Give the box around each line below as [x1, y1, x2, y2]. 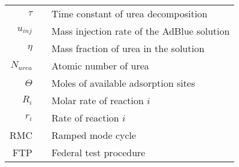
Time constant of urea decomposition [52, 7, 208, 20]
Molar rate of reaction [52, 93, 144, 107]
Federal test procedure [52, 145, 146, 159]
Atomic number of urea [52, 59, 149, 72]
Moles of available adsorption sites [52, 76, 195, 90]
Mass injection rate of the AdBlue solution [52, 24, 230, 38]
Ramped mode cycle [52, 128, 137, 142]
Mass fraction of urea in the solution [52, 41, 205, 55]
